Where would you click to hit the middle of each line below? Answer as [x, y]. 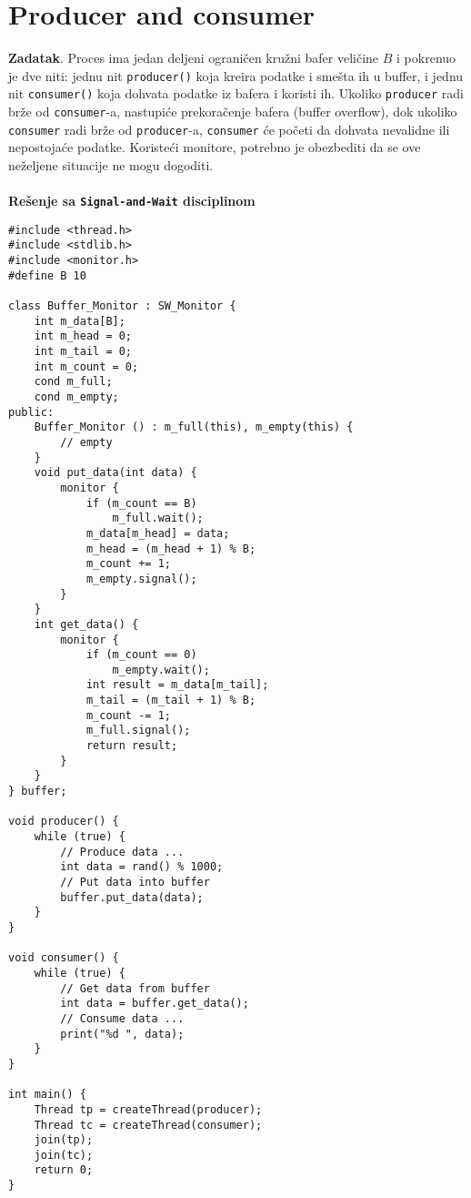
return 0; [64, 1170]
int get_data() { [86, 624]
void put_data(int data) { [115, 473]
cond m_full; [73, 382]
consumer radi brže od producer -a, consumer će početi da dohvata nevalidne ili [229, 129]
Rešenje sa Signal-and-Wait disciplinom [132, 201]
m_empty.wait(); [161, 670]
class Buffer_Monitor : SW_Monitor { [122, 306]
